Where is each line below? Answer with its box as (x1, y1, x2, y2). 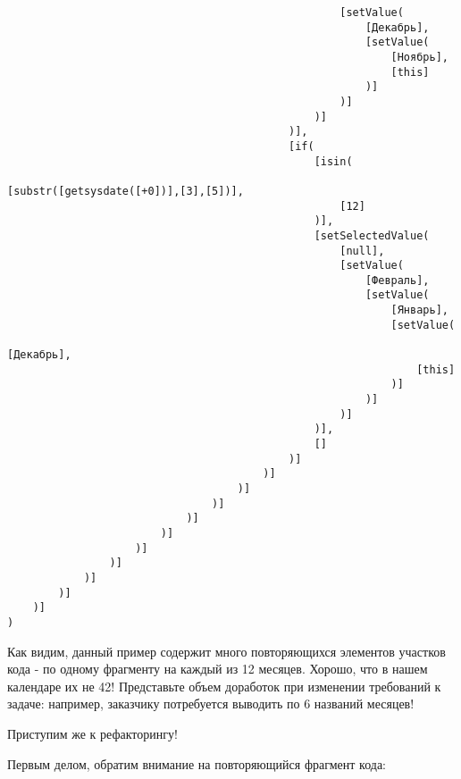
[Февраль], (365, 273, 430, 287)
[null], (339, 244, 385, 257)
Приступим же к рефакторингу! (7, 724, 178, 742)
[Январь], (390, 304, 448, 317)
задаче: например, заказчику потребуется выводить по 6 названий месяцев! (7, 694, 415, 713)
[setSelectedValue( (314, 229, 430, 242)
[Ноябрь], (390, 50, 448, 63)
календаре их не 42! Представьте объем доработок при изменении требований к (7, 676, 441, 695)
